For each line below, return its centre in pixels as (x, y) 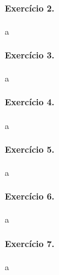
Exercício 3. (30, 54)
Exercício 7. (30, 243)
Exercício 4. (30, 102)
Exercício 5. (30, 149)
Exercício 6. (30, 196)
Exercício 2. (30, 8)
